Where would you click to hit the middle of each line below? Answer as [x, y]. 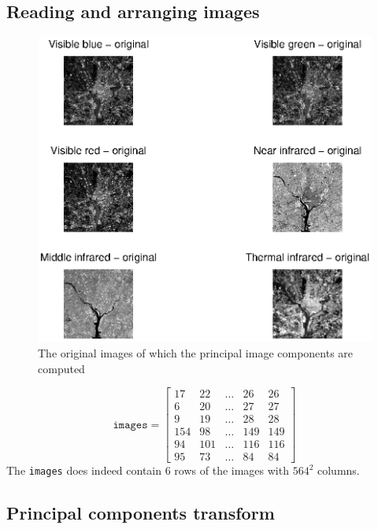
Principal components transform [141, 513]
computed [61, 368]
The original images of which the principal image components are [196, 352]
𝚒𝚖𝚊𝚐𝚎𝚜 [130, 425]
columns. [338, 470]
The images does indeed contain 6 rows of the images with [148, 470]
